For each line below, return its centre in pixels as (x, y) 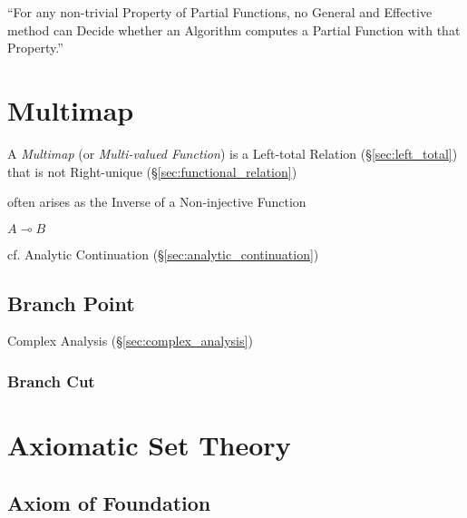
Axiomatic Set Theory (149, 445)
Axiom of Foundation (109, 502)
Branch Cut (51, 381)
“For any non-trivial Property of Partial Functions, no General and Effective (220, 12)
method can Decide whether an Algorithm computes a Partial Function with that (234, 29)
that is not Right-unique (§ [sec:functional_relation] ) (152, 171)
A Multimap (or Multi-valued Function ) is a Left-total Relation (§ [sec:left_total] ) (233, 153)
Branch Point (71, 303)
